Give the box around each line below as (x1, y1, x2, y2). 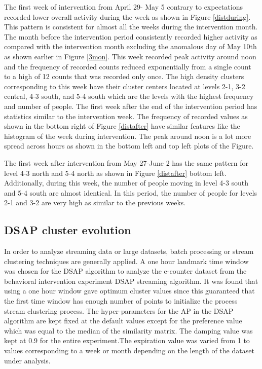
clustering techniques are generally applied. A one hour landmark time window (4, 255, 249, 266)
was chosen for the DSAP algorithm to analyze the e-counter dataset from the (4, 266, 247, 276)
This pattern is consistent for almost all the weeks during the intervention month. (4, 21, 258, 32)
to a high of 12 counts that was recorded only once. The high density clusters (4, 71, 244, 82)
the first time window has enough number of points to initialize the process (4, 296, 238, 306)
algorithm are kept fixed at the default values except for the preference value (4, 315, 242, 326)
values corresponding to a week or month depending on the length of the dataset (4, 345, 254, 356)
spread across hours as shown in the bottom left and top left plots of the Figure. (4, 140, 254, 151)
